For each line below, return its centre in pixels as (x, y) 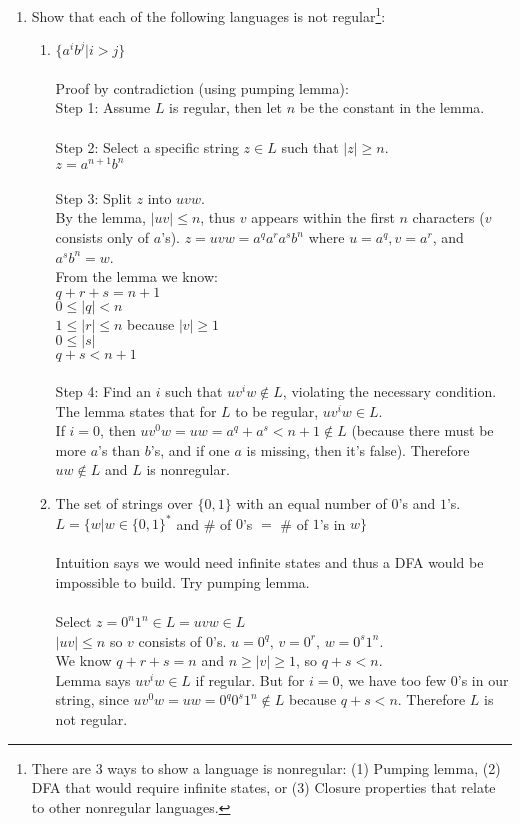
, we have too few (393, 679)
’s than (119, 449)
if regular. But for (250, 679)
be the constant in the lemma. (392, 107)
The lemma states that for (136, 410)
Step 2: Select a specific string (147, 146)
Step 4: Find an (103, 391)
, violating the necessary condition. (389, 391)
